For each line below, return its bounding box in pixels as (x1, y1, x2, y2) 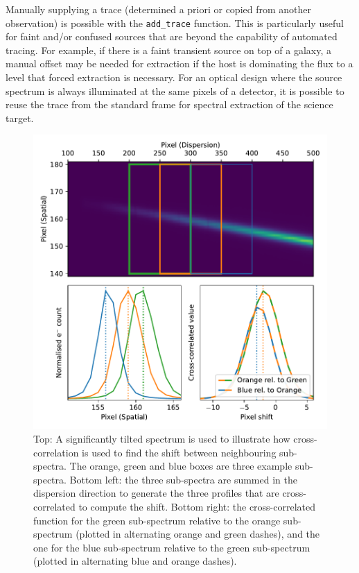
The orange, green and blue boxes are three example (69, 459, 292, 473)
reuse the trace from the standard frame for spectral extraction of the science (6, 97, 333, 112)
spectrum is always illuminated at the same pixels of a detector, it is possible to (6, 83, 344, 98)
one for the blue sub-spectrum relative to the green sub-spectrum (33, 540, 310, 554)
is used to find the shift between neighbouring (82, 445, 277, 459)
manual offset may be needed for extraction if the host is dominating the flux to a (6, 56, 353, 71)
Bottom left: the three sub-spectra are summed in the (69, 472, 297, 486)
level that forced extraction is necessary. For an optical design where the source (6, 70, 342, 85)
